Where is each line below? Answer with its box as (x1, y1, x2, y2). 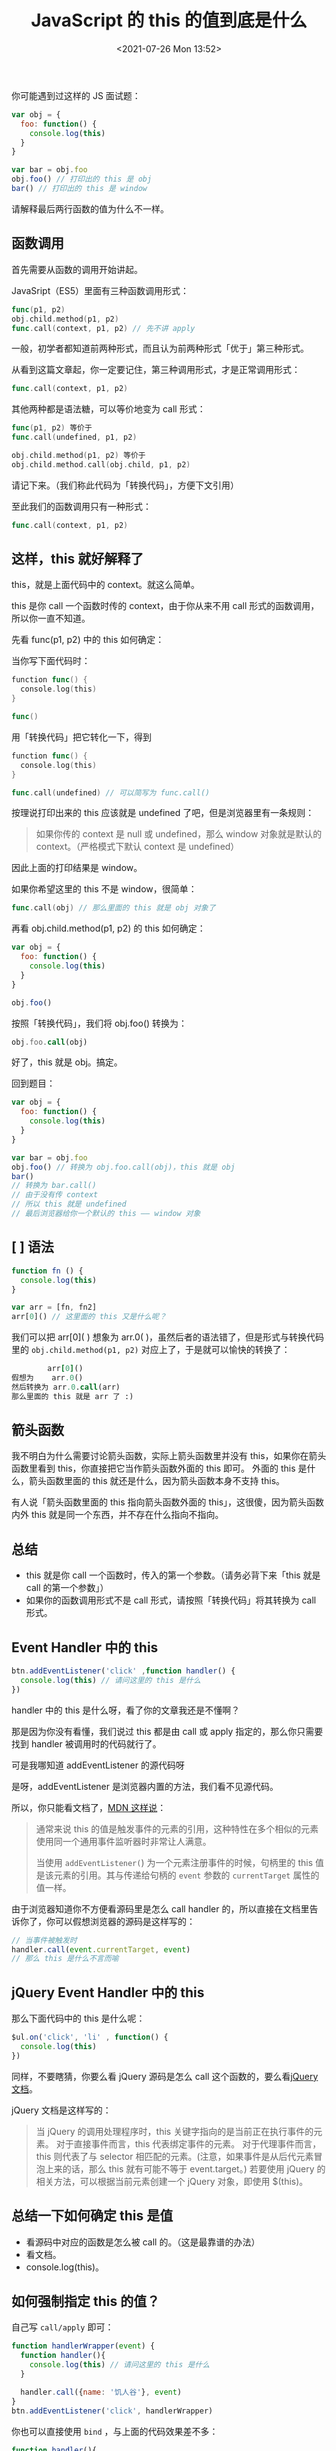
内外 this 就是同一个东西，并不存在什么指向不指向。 (11, 1509, 224, 1521)
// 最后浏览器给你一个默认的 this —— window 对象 (11, 1209, 201, 1219)
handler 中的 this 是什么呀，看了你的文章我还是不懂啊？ (11, 1704, 241, 1716)
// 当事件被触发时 (11, 1935, 78, 1945)
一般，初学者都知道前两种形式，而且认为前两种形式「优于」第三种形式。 (11, 342, 309, 355)
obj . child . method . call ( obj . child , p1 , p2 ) (11, 459, 191, 470)
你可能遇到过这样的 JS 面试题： (11, 89, 141, 101)
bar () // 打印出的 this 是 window (11, 184, 148, 194)
